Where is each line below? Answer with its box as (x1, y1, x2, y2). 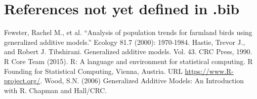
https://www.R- (185, 66, 234, 76)
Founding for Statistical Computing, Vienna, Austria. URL (4, 66, 183, 76)
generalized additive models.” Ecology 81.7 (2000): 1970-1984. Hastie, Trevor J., (4, 36, 245, 47)
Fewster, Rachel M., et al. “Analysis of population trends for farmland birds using (4, 27, 253, 37)
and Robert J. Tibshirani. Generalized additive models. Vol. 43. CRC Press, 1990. (4, 46, 252, 57)
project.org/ (4, 75, 41, 86)
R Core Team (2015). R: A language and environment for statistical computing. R (4, 56, 253, 66)
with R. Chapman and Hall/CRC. (4, 85, 107, 95)
